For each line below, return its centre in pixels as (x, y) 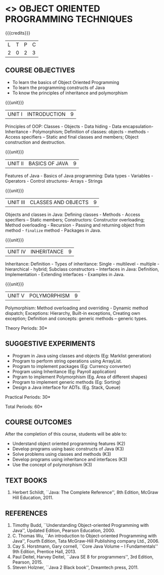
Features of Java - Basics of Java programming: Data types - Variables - (79, 176)
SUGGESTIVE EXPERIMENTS (50, 344)
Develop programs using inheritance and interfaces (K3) (70, 459)
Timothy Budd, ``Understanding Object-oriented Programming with (81, 525)
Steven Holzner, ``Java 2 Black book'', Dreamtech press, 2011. (75, 567)
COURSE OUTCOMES (39, 422)
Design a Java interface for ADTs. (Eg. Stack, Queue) (66, 387)
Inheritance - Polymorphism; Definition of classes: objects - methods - (77, 132)
